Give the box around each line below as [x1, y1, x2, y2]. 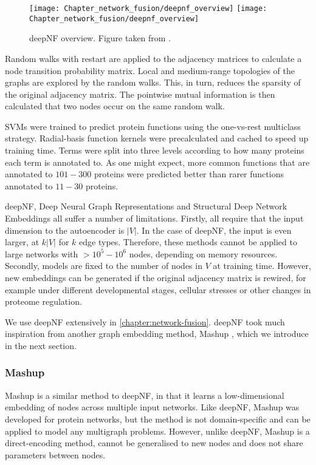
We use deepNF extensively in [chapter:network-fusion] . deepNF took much [5, 315, 285, 328]
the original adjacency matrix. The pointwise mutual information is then [5, 87, 275, 100]
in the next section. [5, 339, 77, 351]
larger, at [5, 236, 39, 248]
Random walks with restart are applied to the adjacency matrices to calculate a [5, 52, 302, 64]
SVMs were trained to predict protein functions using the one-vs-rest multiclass [5, 120, 301, 132]
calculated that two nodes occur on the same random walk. [5, 100, 225, 112]
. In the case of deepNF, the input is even [136, 223, 292, 236]
